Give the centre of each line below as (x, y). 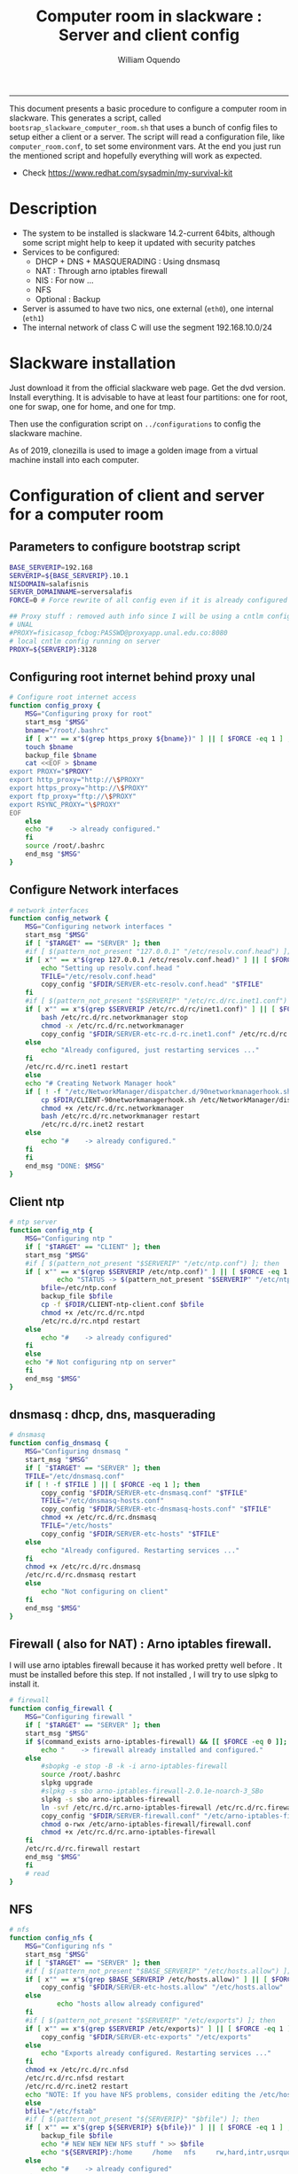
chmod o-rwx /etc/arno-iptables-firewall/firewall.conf (146, 1824)
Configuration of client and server (137, 496)
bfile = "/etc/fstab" (61, 2111)
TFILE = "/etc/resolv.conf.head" (99, 976)
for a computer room (86, 514)
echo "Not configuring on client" (105, 1592)
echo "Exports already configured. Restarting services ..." (157, 2053)
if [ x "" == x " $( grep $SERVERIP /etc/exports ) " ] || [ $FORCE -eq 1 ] (158, 2029)
